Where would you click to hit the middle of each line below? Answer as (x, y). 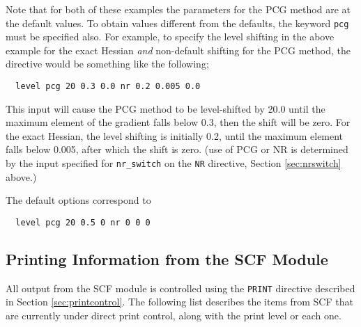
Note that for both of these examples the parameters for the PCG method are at (178, 9)
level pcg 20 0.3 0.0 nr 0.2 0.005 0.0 (108, 87)
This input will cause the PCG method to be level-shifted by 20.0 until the (166, 108)
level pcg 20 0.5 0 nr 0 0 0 (83, 222)
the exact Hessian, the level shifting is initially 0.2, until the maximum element (175, 135)
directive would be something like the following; (107, 64)
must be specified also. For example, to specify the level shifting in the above (170, 37)
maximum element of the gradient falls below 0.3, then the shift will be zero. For (178, 122)
